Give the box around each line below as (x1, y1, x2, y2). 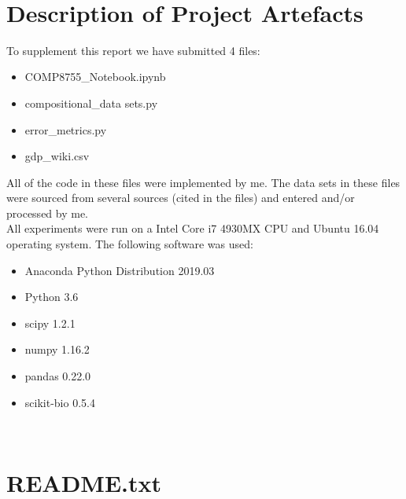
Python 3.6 (24, 288, 79, 305)
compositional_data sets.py (24, 94, 158, 111)
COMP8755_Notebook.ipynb (24, 68, 166, 85)
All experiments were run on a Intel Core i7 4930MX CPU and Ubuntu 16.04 (6, 220, 379, 237)
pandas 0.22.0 (24, 368, 91, 384)
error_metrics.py (24, 121, 107, 138)
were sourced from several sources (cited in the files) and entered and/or (6, 189, 355, 206)
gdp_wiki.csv (24, 148, 90, 164)
